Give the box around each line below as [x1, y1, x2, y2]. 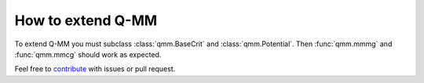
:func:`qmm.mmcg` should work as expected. [14, 49, 162, 59]
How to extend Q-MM [14, 12, 158, 29]
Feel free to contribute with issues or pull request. [14, 64, 176, 74]
